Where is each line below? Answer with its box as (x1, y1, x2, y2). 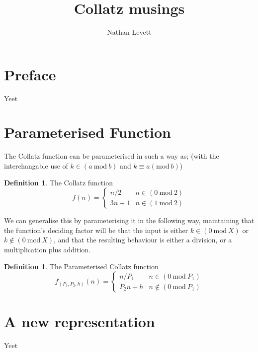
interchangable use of (4, 160, 68, 171)
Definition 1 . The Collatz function (4, 177, 113, 187)
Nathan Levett (107, 27, 152, 37)
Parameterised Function (4, 122, 171, 142)
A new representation (4, 311, 155, 332)
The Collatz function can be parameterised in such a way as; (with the (4, 151, 219, 161)
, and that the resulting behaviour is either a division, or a (54, 235, 232, 245)
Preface (4, 64, 56, 84)
